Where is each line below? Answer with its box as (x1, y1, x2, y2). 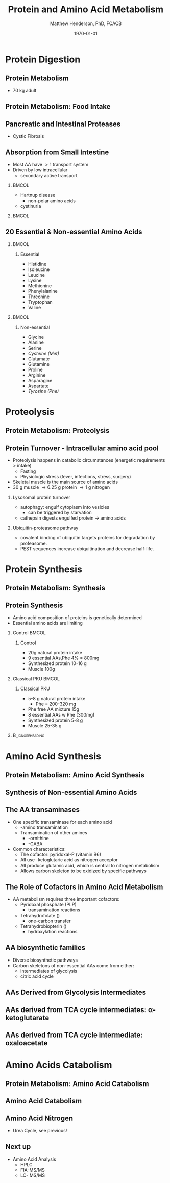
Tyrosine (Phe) (28, 388, 59, 394)
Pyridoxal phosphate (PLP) (20, 901, 77, 907)
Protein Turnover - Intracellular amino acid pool (5, 443, 159, 452)
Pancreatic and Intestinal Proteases (5, 119, 121, 128)
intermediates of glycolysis (20, 968, 78, 974)
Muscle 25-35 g (28, 723, 62, 729)
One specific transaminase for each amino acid (12, 819, 112, 825)
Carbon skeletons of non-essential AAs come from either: (12, 962, 134, 968)
